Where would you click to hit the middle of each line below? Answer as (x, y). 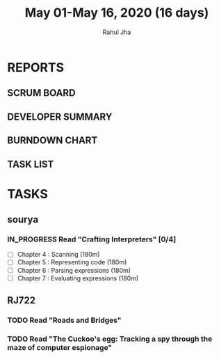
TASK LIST (31, 164)
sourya (23, 220)
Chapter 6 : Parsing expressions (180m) (74, 270)
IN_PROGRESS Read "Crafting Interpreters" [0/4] (92, 239)
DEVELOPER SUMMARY (60, 117)
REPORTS (36, 67)
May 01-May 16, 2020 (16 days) (117, 13)
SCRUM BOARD (41, 93)
